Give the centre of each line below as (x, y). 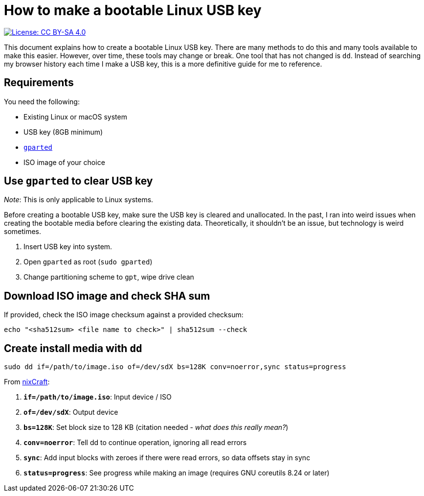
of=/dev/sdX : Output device (71, 412)
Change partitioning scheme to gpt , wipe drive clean (109, 277)
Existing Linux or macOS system (75, 117)
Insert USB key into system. (68, 247)
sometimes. (23, 232)
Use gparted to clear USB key (78, 181)
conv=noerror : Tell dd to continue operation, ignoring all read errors (135, 443)
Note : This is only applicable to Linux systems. (79, 200)
